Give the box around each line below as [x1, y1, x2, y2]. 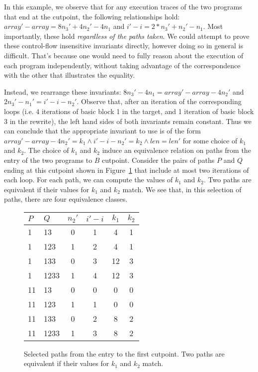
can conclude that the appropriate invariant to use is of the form [4, 125, 201, 136]
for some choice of [182, 135, 238, 145]
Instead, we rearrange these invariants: [4, 86, 121, 97]
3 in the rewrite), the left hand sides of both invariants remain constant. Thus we [4, 116, 252, 126]
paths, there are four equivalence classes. [4, 194, 128, 204]
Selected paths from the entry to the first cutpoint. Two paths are [24, 348, 225, 359]
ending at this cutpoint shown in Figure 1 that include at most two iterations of [4, 164, 249, 175]
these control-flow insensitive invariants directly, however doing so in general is [4, 40, 243, 51]
